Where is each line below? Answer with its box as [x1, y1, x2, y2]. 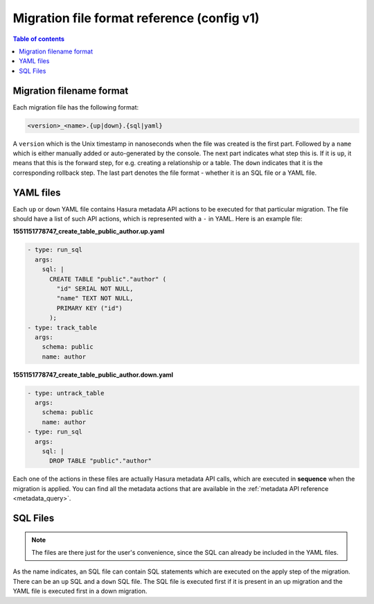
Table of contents [12, 35, 65, 43]
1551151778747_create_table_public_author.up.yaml [12, 227, 165, 236]
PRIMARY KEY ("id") [56, 304, 123, 312]
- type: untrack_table [27, 389, 105, 397]
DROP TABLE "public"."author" [49, 457, 152, 465]
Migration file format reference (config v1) [12, 10, 260, 26]
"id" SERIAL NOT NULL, [56, 285, 134, 293]
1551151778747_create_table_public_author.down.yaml [12, 370, 173, 379]
